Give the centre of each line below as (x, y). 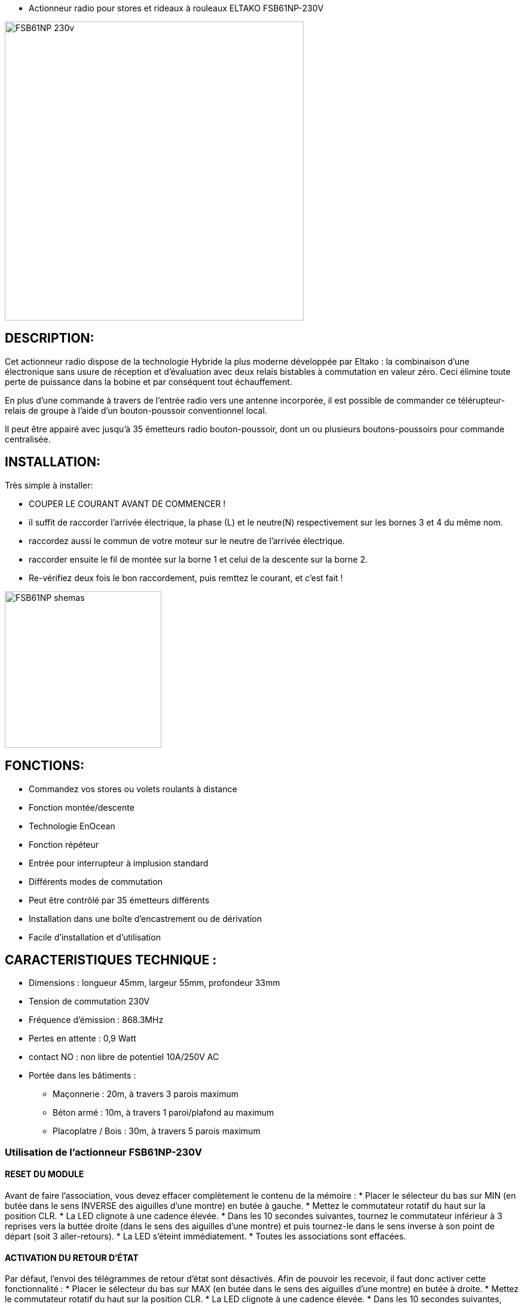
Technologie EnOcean (72, 826)
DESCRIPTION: (50, 338)
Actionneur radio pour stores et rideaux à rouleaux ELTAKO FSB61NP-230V (176, 8)
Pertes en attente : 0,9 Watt (82, 1039)
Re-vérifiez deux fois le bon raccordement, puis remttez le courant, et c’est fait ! (186, 578)
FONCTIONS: (45, 766)
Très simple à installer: (49, 485)
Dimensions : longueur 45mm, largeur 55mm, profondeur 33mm (155, 983)
